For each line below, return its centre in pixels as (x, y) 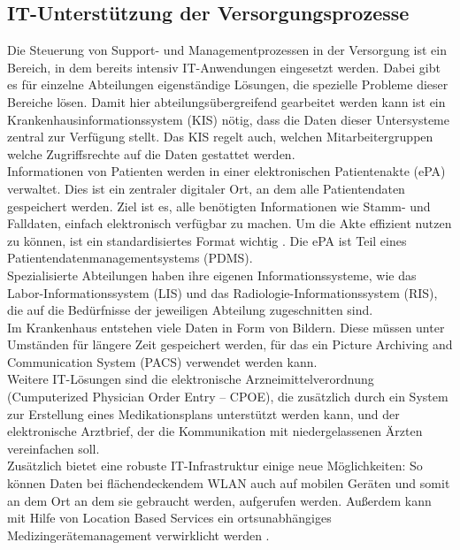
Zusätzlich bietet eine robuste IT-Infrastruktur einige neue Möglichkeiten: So (215, 466)
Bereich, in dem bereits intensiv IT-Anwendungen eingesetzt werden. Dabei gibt (224, 67)
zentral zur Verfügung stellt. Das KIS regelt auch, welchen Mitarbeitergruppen (220, 137)
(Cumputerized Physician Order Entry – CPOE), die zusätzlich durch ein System (228, 397)
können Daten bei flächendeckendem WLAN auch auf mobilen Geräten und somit (229, 483)
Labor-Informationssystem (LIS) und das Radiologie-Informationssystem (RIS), (222, 292)
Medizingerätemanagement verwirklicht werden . (138, 535)
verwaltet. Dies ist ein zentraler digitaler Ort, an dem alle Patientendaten (206, 188)
